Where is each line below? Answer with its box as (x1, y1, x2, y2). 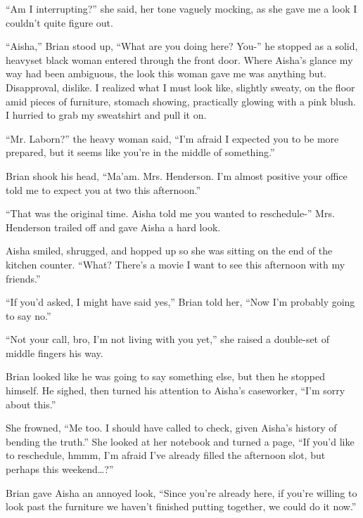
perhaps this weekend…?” (6, 462, 114, 477)
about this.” (6, 396, 56, 411)
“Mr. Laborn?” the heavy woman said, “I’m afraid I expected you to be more (6, 131, 339, 145)
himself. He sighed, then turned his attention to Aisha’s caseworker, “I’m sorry (6, 383, 345, 398)
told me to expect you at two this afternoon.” (6, 182, 200, 197)
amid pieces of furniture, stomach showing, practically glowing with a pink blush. (6, 93, 356, 108)
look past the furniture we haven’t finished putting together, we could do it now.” (6, 499, 357, 514)
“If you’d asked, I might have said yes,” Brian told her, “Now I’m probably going (6, 294, 355, 309)
